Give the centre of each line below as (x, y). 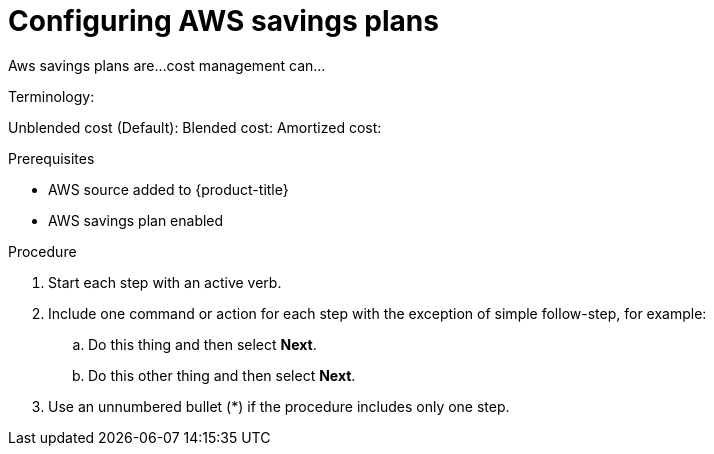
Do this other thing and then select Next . (222, 375)
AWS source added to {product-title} (168, 189)
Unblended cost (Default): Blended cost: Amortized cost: (195, 127)
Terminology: (51, 96)
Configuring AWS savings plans (223, 21)
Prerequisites (51, 158)
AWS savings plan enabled (136, 220)
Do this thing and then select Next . (202, 344)
